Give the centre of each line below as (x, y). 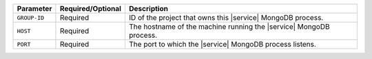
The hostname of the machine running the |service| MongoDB (229, 26)
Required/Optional (91, 9)
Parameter (34, 9)
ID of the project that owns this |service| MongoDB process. (226, 17)
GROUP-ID (31, 17)
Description (148, 9)
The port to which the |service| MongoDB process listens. (223, 44)
